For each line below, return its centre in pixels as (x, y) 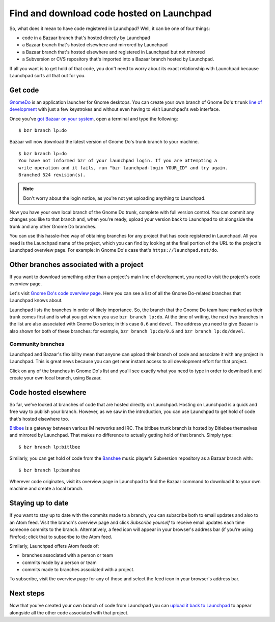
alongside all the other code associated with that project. (69, 612)
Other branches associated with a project (76, 264)
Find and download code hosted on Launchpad (111, 13)
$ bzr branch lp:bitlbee (49, 447)
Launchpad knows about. (36, 301)
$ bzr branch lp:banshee (49, 470)
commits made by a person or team (59, 562)
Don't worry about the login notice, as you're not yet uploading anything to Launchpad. (114, 198)
